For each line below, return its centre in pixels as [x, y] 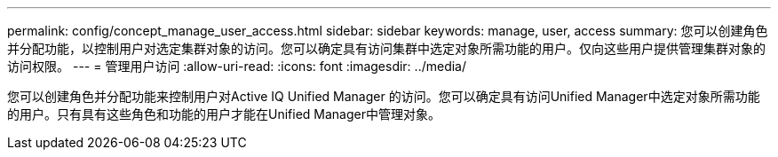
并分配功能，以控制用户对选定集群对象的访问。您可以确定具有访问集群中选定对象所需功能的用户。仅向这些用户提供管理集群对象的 [386, 48]
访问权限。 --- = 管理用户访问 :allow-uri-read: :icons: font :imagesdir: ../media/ [237, 66]
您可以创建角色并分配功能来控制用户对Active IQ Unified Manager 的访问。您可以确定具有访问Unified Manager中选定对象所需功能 [384, 96]
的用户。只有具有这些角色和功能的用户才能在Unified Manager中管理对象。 [224, 114]
